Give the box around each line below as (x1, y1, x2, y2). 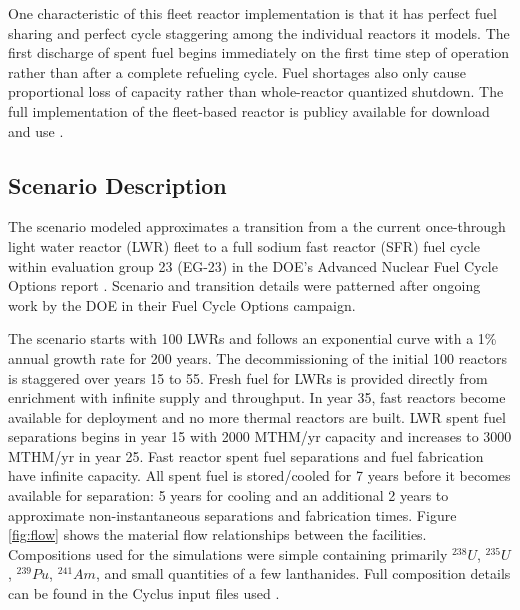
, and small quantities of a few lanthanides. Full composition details (95, 563, 511, 584)
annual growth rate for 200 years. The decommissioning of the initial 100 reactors (8, 347, 508, 368)
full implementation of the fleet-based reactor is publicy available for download (8, 100, 490, 121)
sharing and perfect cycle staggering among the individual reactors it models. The (8, 22, 510, 43)
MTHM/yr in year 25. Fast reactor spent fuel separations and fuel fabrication (8, 445, 484, 466)
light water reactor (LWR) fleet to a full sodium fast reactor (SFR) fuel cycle (8, 235, 481, 256)
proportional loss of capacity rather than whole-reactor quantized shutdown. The (8, 81, 504, 102)
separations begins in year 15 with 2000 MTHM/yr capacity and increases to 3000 (8, 426, 512, 447)
